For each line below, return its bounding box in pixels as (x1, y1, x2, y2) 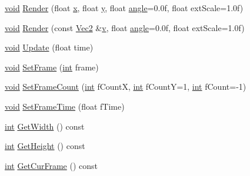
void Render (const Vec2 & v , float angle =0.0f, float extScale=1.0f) (5, 21, 245, 33)
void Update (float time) (5, 41, 94, 53)
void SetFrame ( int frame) (5, 60, 99, 73)
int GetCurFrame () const (5, 159, 98, 171)
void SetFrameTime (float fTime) (5, 100, 125, 112)
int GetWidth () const (5, 120, 85, 132)
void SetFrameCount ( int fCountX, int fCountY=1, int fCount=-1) (5, 80, 246, 93)
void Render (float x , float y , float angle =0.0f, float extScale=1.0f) (5, 2, 244, 13)
